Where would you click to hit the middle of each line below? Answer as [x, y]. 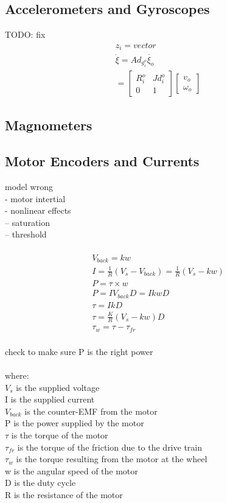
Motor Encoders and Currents [102, 161]
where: [17, 375]
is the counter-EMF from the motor [91, 411]
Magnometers [49, 125]
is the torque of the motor [60, 435]
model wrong [29, 186]
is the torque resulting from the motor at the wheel [112, 459]
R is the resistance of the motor [64, 494]
